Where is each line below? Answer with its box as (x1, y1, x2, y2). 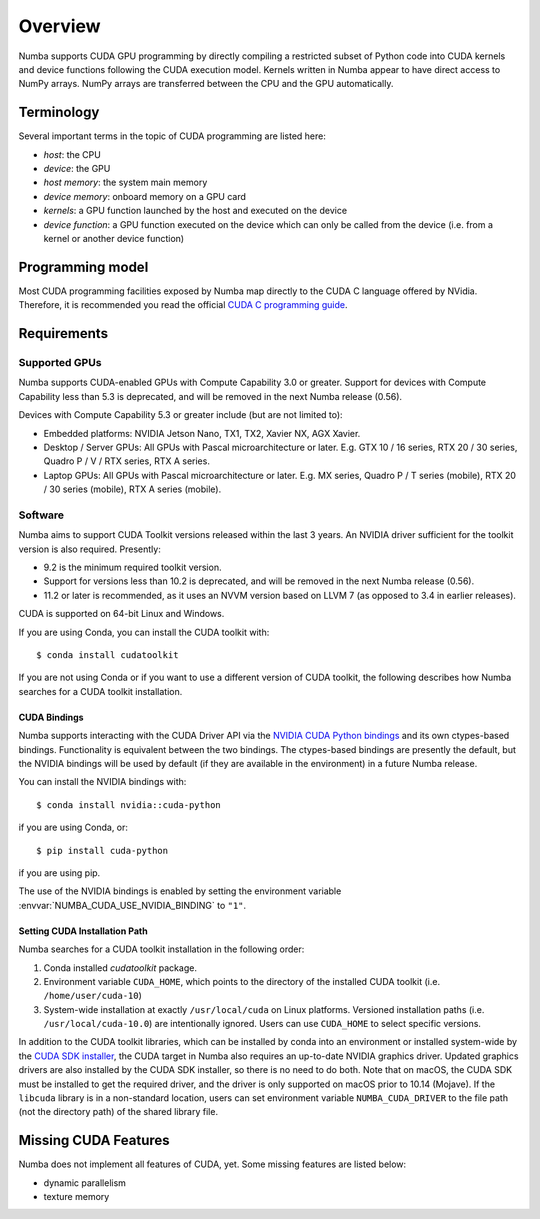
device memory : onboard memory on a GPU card (43, 190, 247, 202)
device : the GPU (43, 163, 111, 175)
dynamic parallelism (43, 1176, 127, 1189)
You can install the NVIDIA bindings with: (18, 776, 187, 788)
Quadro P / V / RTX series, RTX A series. (43, 455, 210, 467)
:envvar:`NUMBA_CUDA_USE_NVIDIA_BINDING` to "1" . (18, 899, 247, 911)
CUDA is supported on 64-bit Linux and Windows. (18, 608, 225, 620)
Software (18, 508, 65, 522)
